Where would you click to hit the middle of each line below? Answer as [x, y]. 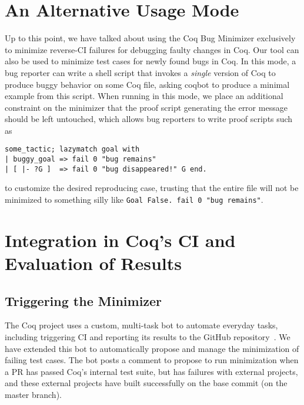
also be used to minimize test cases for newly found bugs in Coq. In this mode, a [151, 61]
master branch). [33, 395]
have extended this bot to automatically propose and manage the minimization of [152, 348]
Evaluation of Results [93, 263]
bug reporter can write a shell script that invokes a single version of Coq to [140, 72]
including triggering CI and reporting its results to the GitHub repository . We [148, 337]
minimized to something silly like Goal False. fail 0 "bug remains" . [134, 200]
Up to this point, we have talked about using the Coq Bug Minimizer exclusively [150, 38]
